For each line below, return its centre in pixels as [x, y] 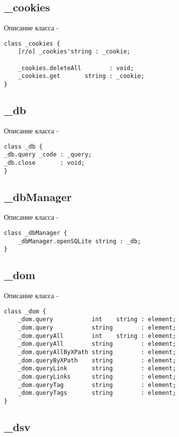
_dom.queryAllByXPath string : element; [97, 352]
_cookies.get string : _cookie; [81, 76]
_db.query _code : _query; [48, 155]
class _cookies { [32, 43]
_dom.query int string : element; [97, 320]
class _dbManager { [36, 233]
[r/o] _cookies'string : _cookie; [74, 52]
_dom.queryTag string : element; [97, 385]
